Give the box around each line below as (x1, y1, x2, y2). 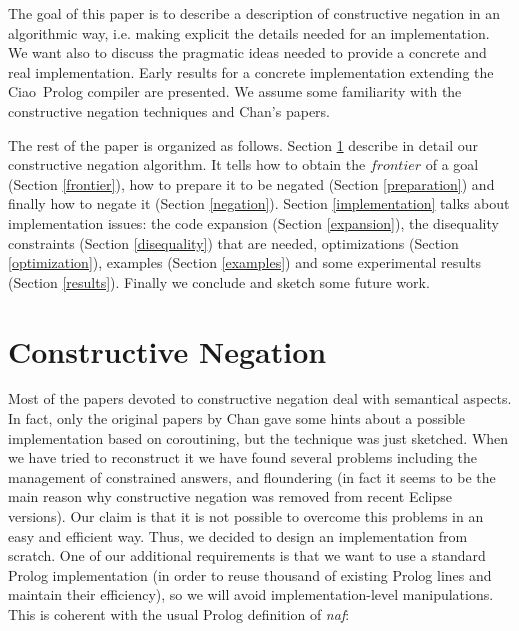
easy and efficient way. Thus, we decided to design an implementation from (8, 525, 468, 546)
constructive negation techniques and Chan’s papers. (8, 100, 331, 121)
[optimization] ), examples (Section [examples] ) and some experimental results (8, 252, 481, 273)
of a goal (425, 154, 479, 175)
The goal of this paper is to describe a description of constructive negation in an (8, 3, 501, 23)
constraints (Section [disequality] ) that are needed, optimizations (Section (8, 232, 459, 253)
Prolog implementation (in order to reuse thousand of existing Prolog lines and (8, 564, 492, 585)
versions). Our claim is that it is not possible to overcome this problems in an (8, 506, 484, 526)
